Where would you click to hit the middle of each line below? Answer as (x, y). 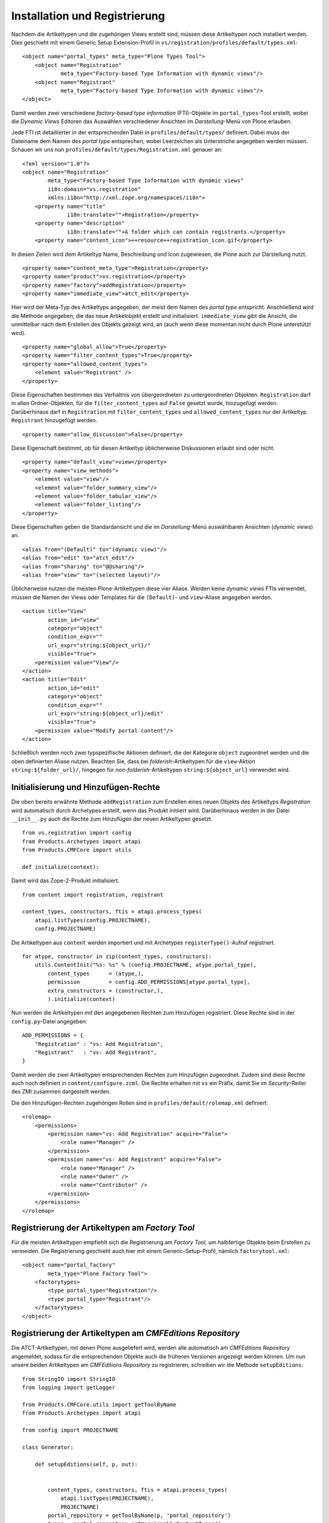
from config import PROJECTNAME (70, 1430)
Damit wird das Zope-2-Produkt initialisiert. (65, 881)
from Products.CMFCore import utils (77, 850)
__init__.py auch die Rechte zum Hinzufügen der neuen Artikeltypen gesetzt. (112, 819)
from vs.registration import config (77, 833)
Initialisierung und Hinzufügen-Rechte (86, 787)
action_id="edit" (74, 688)
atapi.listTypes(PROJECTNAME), (107, 1498)
